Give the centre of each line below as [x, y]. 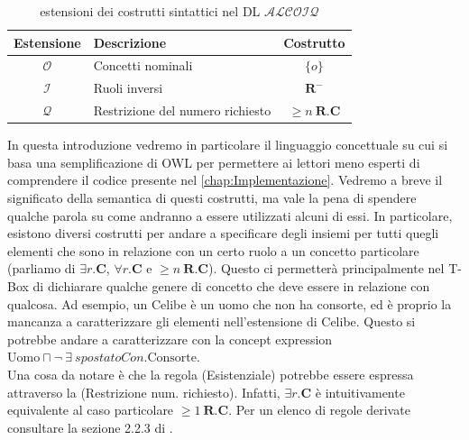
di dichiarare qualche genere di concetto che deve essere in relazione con [231, 285]
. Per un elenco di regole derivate [319, 410]
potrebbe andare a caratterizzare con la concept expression [170, 339]
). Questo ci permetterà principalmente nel [326, 268]
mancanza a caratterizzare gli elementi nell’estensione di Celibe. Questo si [212, 321]
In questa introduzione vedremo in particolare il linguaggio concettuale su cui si [228, 145]
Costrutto [314, 42]
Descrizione [130, 42]
